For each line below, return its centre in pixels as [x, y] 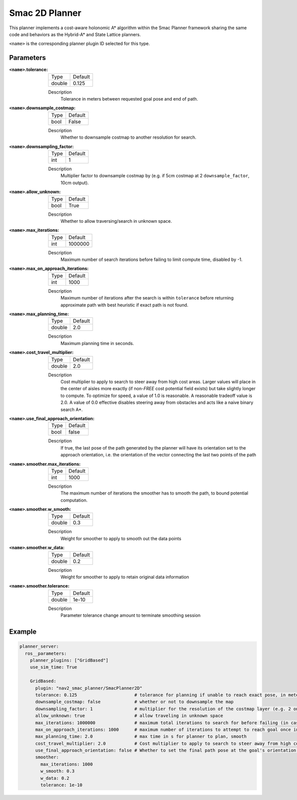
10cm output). [75, 183]
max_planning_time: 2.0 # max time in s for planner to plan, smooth [141, 737]
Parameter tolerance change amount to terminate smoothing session [130, 615]
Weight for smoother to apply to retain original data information [125, 577]
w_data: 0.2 [55, 778]
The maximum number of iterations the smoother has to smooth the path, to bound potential [154, 493]
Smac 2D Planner [45, 13]
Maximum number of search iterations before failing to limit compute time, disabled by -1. [151, 259]
